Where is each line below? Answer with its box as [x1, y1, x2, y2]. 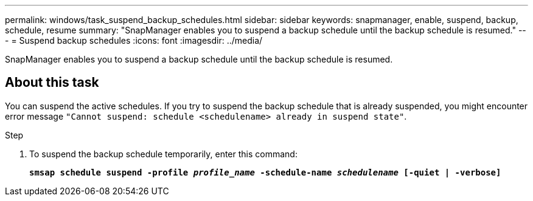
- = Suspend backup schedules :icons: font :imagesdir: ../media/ [5, 35, 263, 46]
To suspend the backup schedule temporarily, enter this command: [29, 148, 298, 159]
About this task [5, 75, 99, 90]
